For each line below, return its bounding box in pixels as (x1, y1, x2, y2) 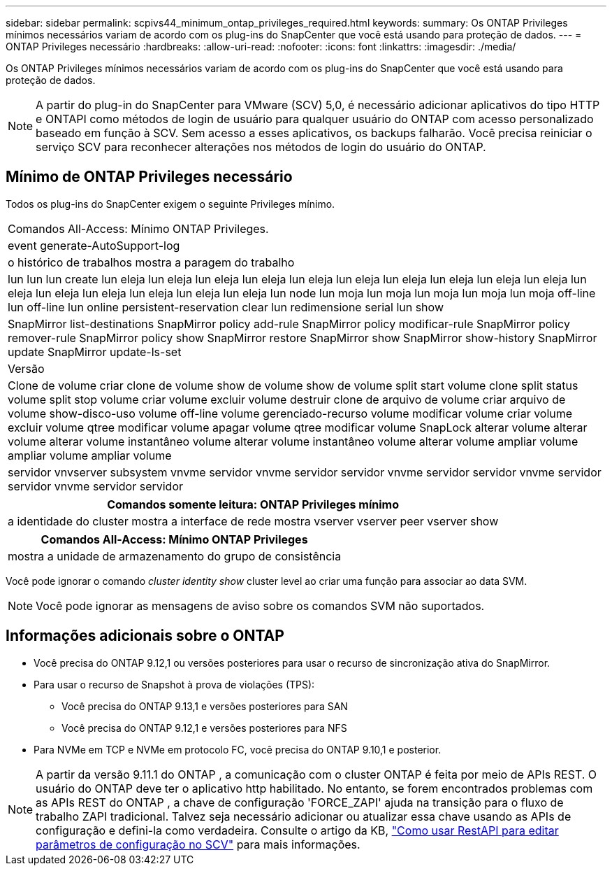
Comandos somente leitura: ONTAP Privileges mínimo (107, 497, 400, 511)
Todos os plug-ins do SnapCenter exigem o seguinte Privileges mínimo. (6, 197, 335, 210)
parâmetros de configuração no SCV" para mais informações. (36, 837, 360, 851)
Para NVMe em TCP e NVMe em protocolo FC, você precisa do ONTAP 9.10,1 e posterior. (34, 743, 442, 756)
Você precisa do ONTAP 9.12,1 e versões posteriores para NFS (61, 721, 347, 734)
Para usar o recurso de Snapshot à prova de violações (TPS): (34, 678, 315, 691)
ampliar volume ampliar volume (8, 448, 172, 462)
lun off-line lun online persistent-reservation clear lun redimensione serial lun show (8, 299, 444, 314)
